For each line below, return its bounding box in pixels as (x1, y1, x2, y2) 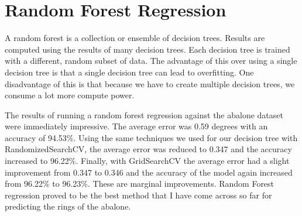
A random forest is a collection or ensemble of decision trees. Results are (5, 32, 265, 44)
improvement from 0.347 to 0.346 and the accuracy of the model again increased (5, 166, 293, 178)
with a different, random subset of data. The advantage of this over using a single (5, 54, 297, 67)
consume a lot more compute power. (5, 89, 135, 101)
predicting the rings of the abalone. (5, 200, 131, 212)
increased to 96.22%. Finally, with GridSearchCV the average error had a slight (5, 155, 290, 167)
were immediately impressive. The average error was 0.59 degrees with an (5, 120, 268, 132)
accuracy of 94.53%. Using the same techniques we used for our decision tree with (5, 131, 298, 143)
